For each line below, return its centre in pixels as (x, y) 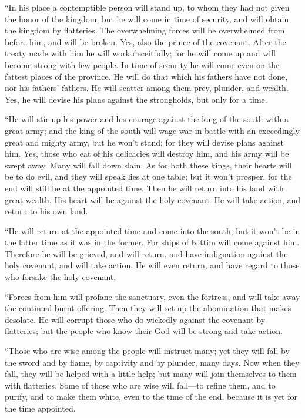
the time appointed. (40, 408)
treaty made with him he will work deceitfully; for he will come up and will (140, 53)
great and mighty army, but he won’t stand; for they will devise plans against (144, 142)
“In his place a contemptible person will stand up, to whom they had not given (147, 7)
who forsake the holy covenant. (61, 277)
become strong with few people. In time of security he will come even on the (142, 64)
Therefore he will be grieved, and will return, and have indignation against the (146, 253)
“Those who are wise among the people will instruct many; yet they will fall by (147, 351)
